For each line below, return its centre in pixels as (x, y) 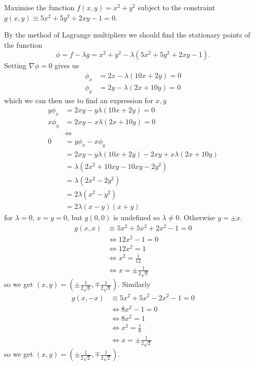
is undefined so (136, 217)
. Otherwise (197, 217)
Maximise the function (39, 7)
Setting (15, 65)
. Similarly (134, 284)
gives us (67, 65)
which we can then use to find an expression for (79, 100)
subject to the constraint (176, 7)
